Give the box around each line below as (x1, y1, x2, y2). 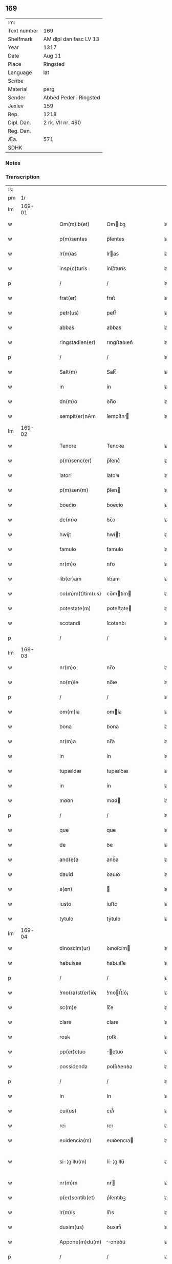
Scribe (8, 77, 24, 84)
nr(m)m (59, 1179, 78, 1186)
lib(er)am (59, 575, 82, 582)
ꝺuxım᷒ (106, 1223, 122, 1231)
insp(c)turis (59, 265, 88, 272)
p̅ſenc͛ (106, 457, 120, 464)
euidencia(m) (59, 1137, 92, 1144)
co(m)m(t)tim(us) (59, 590, 101, 597)
